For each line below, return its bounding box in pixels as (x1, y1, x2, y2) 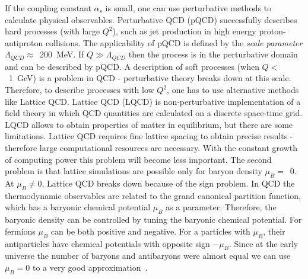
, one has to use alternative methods (167, 84, 299, 96)
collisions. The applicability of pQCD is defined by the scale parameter (45, 36, 303, 49)
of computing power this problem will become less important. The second (5, 153, 272, 165)
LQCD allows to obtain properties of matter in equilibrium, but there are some (5, 118, 293, 130)
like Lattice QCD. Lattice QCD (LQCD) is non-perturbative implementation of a (5, 95, 301, 107)
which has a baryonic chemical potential (5, 201, 151, 213)
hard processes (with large (5, 25, 100, 37)
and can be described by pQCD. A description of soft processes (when (5, 60, 259, 72)
